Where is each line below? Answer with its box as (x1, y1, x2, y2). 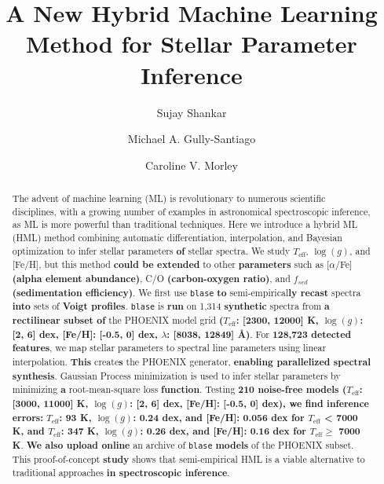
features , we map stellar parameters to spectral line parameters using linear (12, 341, 327, 355)
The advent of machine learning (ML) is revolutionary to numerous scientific (12, 192, 326, 205)
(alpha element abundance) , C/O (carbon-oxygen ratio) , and (12, 272, 291, 286)
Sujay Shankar (156, 104, 227, 120)
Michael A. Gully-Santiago (127, 130, 256, 147)
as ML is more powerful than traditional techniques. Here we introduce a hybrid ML (12, 218, 358, 231)
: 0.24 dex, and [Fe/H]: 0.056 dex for (133, 410, 305, 424)
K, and (12, 424, 45, 438)
